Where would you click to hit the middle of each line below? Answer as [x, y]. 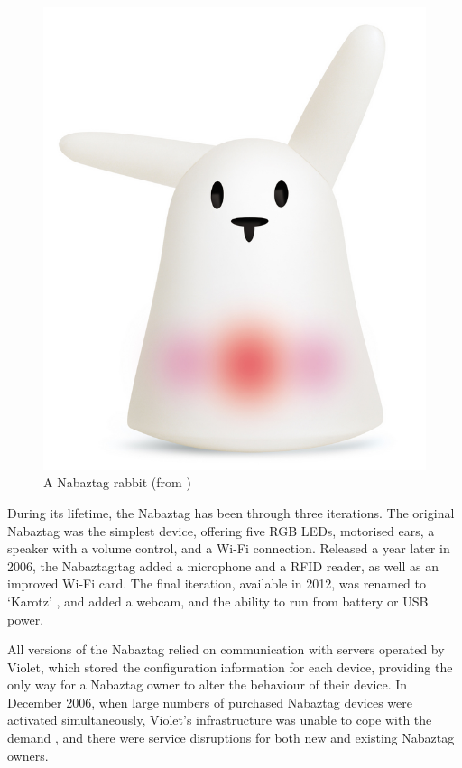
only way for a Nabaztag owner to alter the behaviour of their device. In [208, 685]
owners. [28, 755]
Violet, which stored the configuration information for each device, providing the [230, 666]
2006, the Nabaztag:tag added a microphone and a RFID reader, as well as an [223, 565]
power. [26, 619]
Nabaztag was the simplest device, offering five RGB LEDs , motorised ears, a [221, 530]
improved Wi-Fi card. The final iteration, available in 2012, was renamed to [217, 583]
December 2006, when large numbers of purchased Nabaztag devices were [210, 702]
